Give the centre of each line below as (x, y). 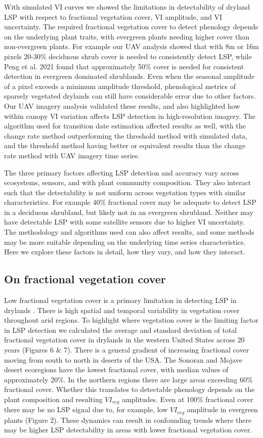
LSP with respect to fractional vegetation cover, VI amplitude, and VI (113, 16)
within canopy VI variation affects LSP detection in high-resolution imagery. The (130, 116)
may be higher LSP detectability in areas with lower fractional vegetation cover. (128, 430)
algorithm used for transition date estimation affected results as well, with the (125, 126)
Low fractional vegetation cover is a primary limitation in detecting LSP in (120, 300)
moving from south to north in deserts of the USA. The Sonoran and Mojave (123, 359)
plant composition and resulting (53, 399)
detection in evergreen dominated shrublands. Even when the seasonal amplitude (129, 76)
